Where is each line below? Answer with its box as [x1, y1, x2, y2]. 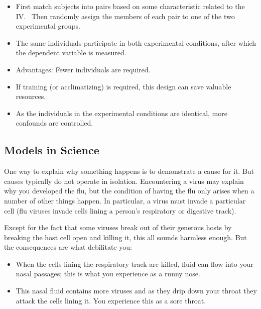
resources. [16, 91, 46, 101]
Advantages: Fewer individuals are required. [16, 64, 151, 74]
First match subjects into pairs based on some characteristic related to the [16, 1, 245, 11]
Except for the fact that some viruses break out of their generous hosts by [4, 222, 232, 233]
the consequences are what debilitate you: [4, 242, 132, 252]
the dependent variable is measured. [16, 47, 126, 58]
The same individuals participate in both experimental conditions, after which [16, 37, 256, 48]
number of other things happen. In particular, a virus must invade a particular [4, 195, 246, 205]
